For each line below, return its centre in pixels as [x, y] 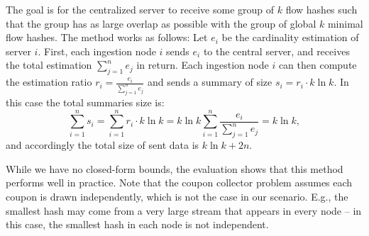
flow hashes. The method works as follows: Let [107, 37]
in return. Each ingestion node [203, 65]
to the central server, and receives [276, 51]
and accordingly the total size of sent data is [103, 145]
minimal [345, 23]
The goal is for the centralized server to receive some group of [140, 9]
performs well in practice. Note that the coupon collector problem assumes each [179, 182]
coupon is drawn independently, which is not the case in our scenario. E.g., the [177, 196]
